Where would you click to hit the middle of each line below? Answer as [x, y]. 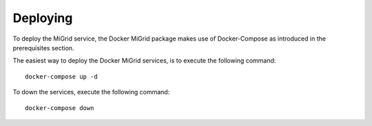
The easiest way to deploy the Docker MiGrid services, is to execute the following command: [144, 61]
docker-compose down [60, 108]
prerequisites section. [44, 48]
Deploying [43, 18]
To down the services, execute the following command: [91, 92]
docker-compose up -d [61, 76]
